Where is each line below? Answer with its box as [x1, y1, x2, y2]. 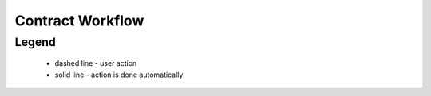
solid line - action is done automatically [54, 70, 184, 79]
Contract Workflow [14, 12, 144, 29]
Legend [14, 35, 56, 49]
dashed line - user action [54, 59, 137, 68]
